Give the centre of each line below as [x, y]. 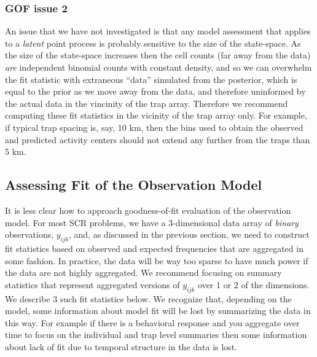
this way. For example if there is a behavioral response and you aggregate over [152, 322]
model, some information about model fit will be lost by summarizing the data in [158, 311]
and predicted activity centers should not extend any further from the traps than [158, 139]
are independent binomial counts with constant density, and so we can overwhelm [158, 67]
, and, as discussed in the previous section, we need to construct [189, 234]
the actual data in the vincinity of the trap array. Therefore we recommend [147, 103]
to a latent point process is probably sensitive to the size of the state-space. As [153, 43]
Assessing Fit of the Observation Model [134, 185]
